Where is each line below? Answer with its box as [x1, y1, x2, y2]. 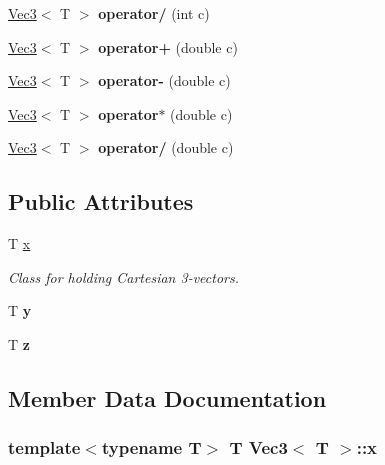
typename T [101, 435, 202, 460]
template [8, 435, 81, 460]
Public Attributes [8, 186, 194, 217]
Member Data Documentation [8, 382, 327, 413]
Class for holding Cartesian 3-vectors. [8, 266, 239, 287]
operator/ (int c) [98, 3, 210, 23]
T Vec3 [229, 435, 288, 460]
